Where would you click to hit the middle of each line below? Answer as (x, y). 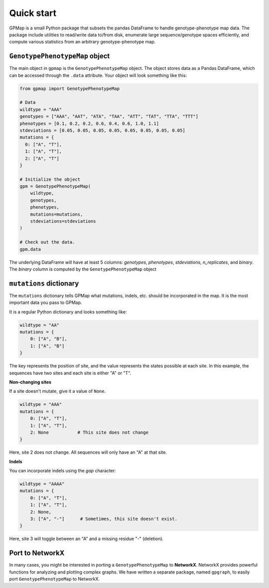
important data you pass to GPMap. (46, 302)
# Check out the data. (47, 242)
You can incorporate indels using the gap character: (63, 471)
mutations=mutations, (57, 214)
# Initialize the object (50, 179)
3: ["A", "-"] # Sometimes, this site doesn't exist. (104, 519)
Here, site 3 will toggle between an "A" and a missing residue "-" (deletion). (86, 539)
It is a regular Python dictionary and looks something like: (68, 311)
